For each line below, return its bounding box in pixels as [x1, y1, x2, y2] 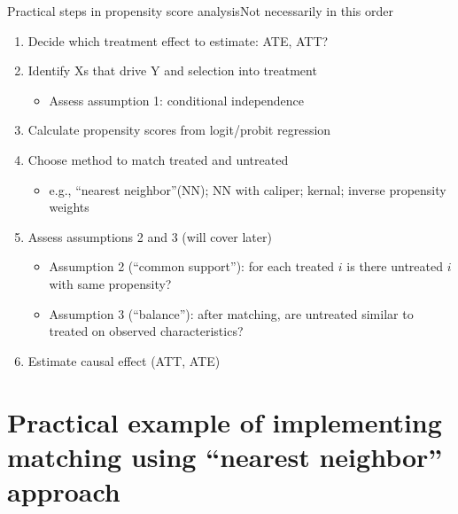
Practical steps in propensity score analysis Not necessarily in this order [7, 2, 393, 19]
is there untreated [346, 257, 443, 276]
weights [49, 198, 89, 216]
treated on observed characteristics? [49, 322, 244, 340]
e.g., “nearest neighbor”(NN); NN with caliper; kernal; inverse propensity [49, 180, 446, 199]
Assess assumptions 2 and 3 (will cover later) [27, 227, 272, 245]
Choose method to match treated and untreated [27, 150, 289, 168]
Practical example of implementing [7, 403, 442, 440]
